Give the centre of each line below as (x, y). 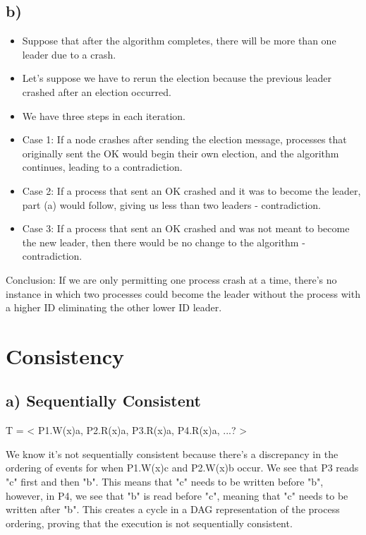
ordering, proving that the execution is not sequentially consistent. (149, 523)
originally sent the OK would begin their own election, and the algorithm (181, 153)
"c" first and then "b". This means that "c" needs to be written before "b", (165, 482)
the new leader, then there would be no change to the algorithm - (164, 242)
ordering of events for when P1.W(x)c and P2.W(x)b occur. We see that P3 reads (182, 468)
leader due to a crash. (69, 54)
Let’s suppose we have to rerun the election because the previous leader (177, 78)
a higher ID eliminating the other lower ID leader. (114, 307)
